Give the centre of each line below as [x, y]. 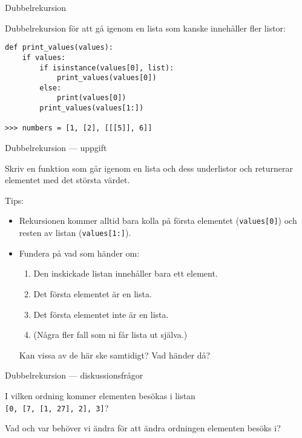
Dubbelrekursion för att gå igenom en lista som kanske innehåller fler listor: [146, 28]
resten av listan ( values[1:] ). [75, 233]
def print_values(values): [59, 48]
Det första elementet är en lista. [93, 293]
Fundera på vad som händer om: [79, 253]
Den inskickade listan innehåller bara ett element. [126, 273]
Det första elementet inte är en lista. [101, 314]
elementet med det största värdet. [67, 180]
